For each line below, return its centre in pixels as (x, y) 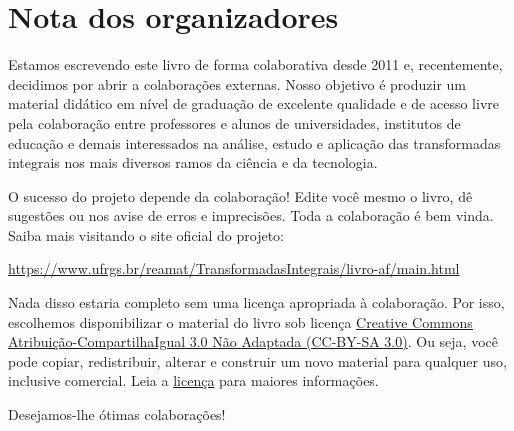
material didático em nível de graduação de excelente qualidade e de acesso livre (253, 103)
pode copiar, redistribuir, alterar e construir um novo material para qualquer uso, (257, 360)
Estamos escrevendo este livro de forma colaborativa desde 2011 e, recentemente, (255, 64)
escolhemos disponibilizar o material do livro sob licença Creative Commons (240, 321)
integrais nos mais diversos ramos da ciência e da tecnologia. (193, 162)
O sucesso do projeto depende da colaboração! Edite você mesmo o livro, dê (240, 195)
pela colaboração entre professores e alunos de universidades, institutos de (234, 122)
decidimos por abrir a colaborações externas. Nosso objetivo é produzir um (237, 83)
